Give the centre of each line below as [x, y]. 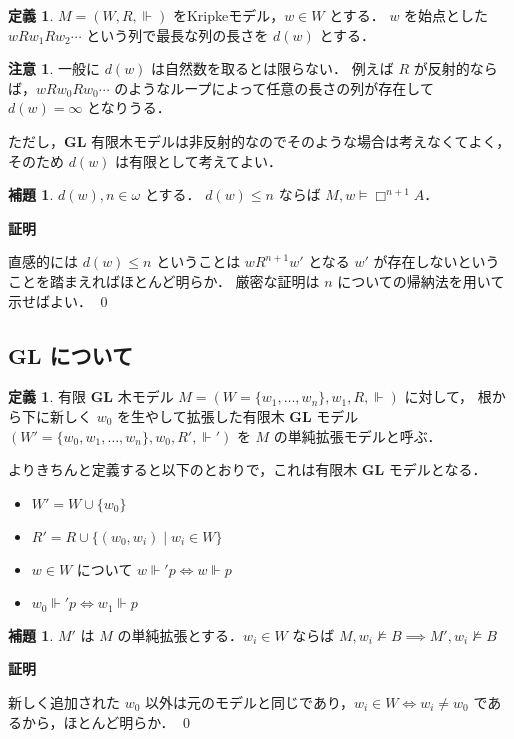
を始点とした [446, 15]
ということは [198, 261]
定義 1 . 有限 [47, 396]
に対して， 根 [448, 396]
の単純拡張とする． [180, 634]
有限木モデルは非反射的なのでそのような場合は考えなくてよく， [301, 140]
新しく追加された [64, 701]
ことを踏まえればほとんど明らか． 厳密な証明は [164, 280]
